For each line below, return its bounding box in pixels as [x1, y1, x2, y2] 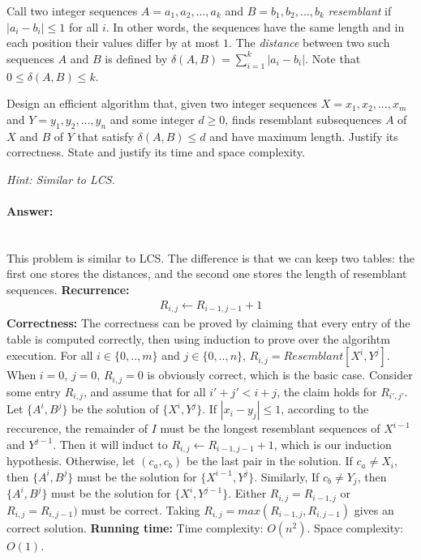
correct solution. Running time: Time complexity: [6, 519, 264, 536]
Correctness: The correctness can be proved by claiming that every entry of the [6, 314, 410, 331]
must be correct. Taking [81, 501, 200, 518]
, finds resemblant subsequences [225, 110, 382, 127]
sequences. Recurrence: [6, 280, 130, 297]
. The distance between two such [229, 34, 390, 51]
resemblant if [328, 2, 392, 19]
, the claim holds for [277, 383, 377, 400]
